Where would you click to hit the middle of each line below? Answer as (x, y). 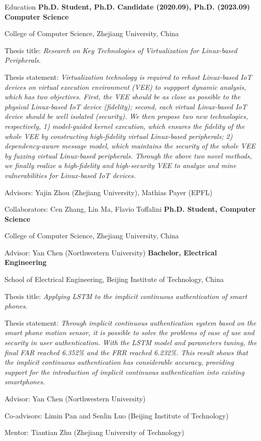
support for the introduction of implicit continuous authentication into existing (124, 372)
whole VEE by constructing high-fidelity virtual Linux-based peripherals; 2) (119, 136)
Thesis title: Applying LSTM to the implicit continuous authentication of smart (126, 296)
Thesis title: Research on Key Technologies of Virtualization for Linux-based (121, 50)
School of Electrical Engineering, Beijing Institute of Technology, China (114, 279)
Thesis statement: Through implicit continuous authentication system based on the (130, 322)
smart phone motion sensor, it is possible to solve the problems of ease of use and (129, 332)
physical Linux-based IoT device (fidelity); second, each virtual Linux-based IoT (126, 106)
